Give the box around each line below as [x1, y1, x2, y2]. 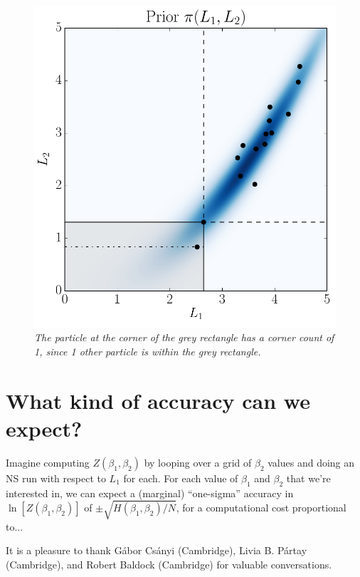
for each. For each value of [123, 470, 238, 485]
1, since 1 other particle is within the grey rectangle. [34, 343, 261, 358]
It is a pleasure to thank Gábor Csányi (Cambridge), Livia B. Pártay [6, 543, 307, 558]
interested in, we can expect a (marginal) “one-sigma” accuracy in [6, 485, 294, 500]
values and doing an [268, 454, 355, 469]
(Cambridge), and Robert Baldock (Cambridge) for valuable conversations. [6, 556, 332, 571]
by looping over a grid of [144, 454, 252, 469]
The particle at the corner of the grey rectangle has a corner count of [34, 330, 334, 345]
